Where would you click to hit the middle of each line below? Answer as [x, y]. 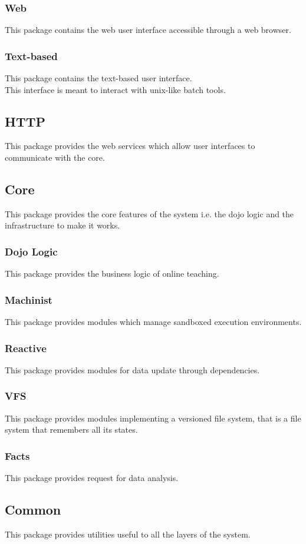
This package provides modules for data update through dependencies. [132, 369]
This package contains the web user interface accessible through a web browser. [148, 30]
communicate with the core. [55, 157]
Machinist [29, 299]
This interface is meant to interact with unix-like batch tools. [115, 89]
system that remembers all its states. [71, 429]
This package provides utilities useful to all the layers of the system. [128, 534]
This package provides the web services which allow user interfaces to [130, 146]
